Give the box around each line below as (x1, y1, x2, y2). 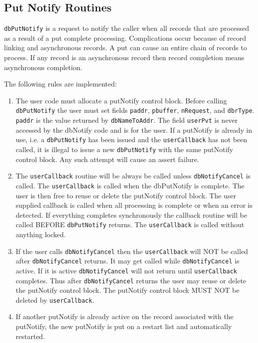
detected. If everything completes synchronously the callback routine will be (15, 209, 247, 220)
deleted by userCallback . (15, 294, 94, 305)
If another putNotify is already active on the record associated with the (15, 311, 234, 322)
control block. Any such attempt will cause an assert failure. (15, 154, 199, 164)
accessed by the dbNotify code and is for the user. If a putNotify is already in (15, 124, 253, 135)
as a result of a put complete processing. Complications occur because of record (4, 32, 247, 43)
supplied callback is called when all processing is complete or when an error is (15, 200, 253, 210)
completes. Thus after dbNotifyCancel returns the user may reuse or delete (15, 275, 247, 285)
